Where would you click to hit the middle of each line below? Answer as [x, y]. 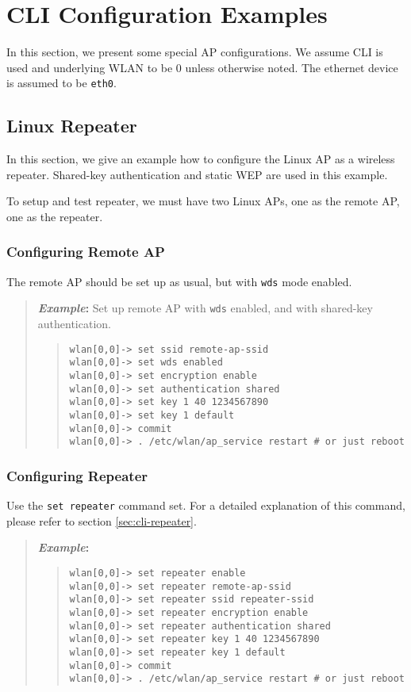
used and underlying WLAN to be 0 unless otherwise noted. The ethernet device [202, 67]
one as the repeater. [55, 216]
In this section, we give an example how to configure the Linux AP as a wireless [201, 159]
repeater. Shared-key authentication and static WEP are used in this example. [197, 174]
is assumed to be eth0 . [61, 83]
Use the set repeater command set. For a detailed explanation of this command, [206, 505]
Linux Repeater [72, 126]
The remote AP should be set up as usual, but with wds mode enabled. [179, 281]
